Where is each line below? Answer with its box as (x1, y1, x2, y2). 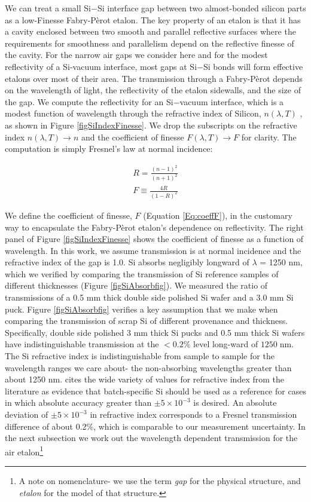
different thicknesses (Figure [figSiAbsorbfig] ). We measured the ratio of (5, 279, 268, 292)
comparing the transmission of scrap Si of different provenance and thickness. (5, 314, 288, 327)
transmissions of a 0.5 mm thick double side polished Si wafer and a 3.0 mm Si (5, 291, 294, 304)
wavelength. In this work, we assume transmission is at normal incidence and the (5, 244, 301, 256)
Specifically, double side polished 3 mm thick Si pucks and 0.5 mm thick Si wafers (5, 326, 305, 338)
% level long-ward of (183, 338, 258, 350)
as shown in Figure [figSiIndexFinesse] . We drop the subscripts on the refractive (5, 118, 297, 131)
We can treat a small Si (5, 2, 91, 14)
